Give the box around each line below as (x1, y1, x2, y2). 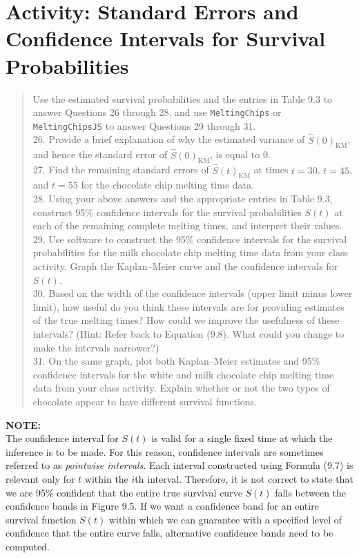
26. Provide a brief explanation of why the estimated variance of (32, 132, 305, 146)
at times (253, 162, 289, 177)
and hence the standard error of (32, 147, 168, 162)
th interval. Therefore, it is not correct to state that (135, 471, 353, 485)
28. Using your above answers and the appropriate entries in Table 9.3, (32, 191, 333, 206)
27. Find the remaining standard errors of (32, 162, 209, 177)
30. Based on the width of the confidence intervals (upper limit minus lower (32, 286, 353, 300)
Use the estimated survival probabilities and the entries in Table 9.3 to (32, 91, 333, 106)
